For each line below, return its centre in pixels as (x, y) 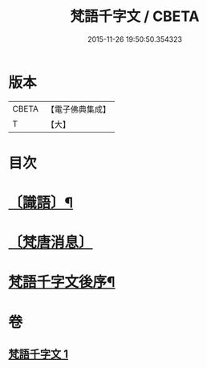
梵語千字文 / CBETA (135, 16)
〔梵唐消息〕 (51, 243)
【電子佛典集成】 (78, 109)
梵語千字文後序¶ (62, 282)
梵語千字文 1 (39, 354)
